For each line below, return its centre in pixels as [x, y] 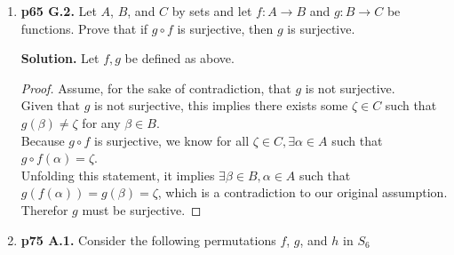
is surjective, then [225, 28]
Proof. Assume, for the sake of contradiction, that [156, 88]
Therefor [44, 209]
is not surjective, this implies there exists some [221, 105]
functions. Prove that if [84, 28]
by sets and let [212, 11]
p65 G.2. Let [59, 11]
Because [43, 140]
